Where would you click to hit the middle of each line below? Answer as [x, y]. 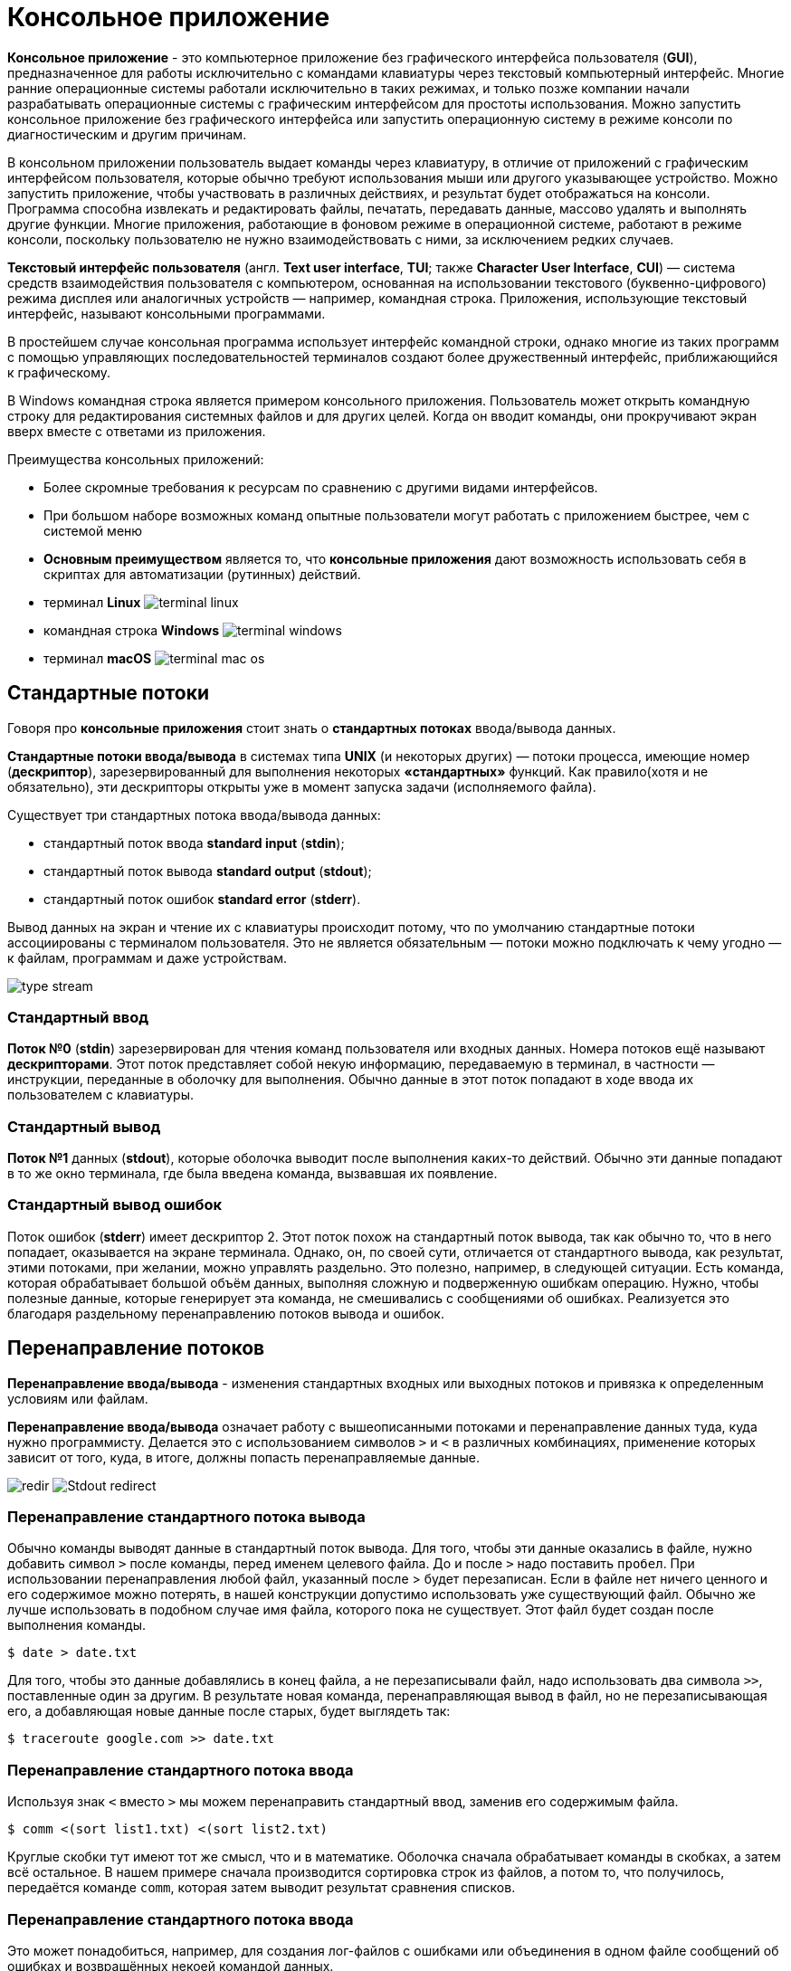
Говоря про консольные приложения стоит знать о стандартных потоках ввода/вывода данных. [312, 728]
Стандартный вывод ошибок [114, 1205]
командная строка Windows [132, 630]
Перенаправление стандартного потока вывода [186, 1517]
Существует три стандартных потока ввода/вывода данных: [194, 814]
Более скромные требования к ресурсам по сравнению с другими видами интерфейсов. [321, 487]
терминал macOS [98, 658]
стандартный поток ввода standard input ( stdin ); [194, 843]
